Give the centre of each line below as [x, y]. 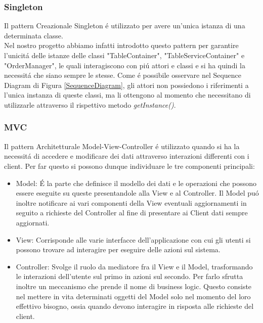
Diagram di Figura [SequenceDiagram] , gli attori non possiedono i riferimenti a [126, 85]
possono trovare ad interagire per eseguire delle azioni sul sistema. [118, 249]
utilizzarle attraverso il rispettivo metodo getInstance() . [90, 104]
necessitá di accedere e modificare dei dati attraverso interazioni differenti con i [127, 156]
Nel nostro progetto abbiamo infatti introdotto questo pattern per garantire [121, 45]
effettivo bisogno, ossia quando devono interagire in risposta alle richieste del [135, 306]
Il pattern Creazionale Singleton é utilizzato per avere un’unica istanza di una [125, 26]
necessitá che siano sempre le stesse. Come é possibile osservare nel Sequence [123, 75]
